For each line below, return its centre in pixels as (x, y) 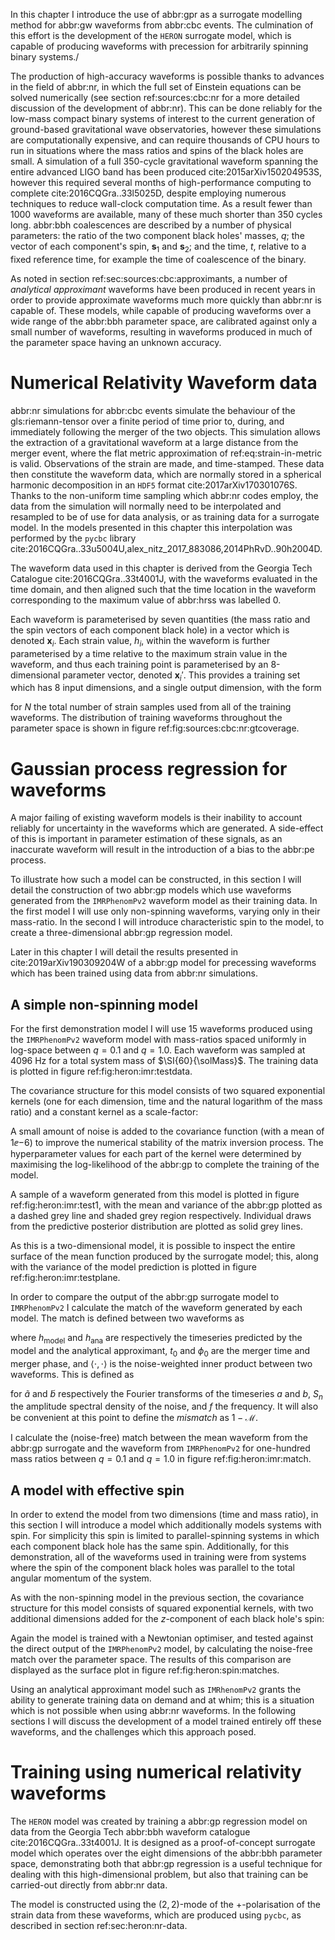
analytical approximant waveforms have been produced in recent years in (163, 289)
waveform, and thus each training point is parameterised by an (139, 664)
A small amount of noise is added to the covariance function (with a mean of (167, 1131)
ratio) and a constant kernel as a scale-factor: (104, 1112)
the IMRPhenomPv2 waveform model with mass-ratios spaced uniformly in (158, 1040)
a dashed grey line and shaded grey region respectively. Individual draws (161, 1216)
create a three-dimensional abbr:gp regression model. (121, 933)
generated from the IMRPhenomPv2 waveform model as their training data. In (164, 901)
